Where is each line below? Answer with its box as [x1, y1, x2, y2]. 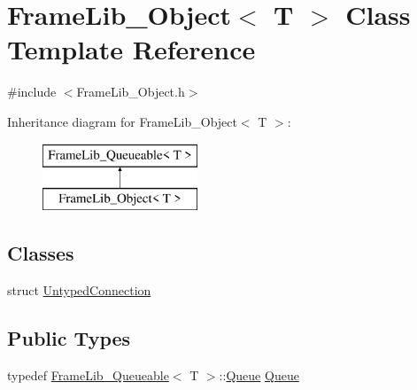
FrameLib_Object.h [76, 82, 185, 101]
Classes [7, 239, 74, 267]
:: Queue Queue [219, 365, 299, 384]
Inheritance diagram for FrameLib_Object [7, 112, 237, 130]
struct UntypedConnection [7, 280, 151, 299]
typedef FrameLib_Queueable [7, 365, 169, 384]
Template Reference [7, 31, 256, 67]
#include [7, 82, 57, 101]
